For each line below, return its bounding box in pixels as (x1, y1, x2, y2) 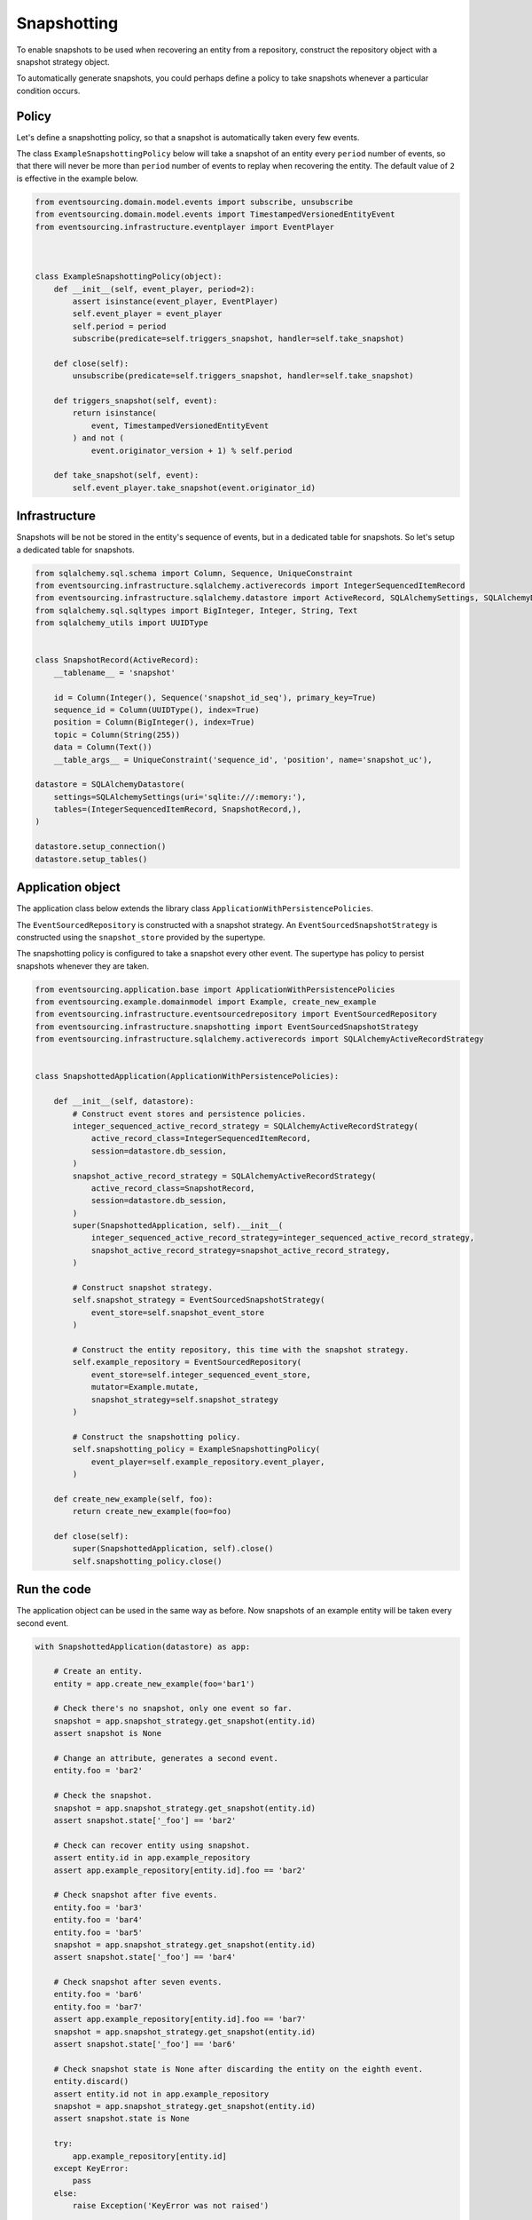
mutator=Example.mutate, (90, 1382, 199, 1392)
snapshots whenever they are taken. (16, 960, 150, 971)
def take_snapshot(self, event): (53, 471, 199, 480)
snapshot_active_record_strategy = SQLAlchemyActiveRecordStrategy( (72, 1170, 377, 1181)
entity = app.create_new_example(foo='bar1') (53, 1678, 255, 1689)
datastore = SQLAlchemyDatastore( (35, 780, 185, 789)
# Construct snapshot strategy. (72, 1283, 213, 1293)
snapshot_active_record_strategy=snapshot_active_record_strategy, (90, 1245, 391, 1256)
